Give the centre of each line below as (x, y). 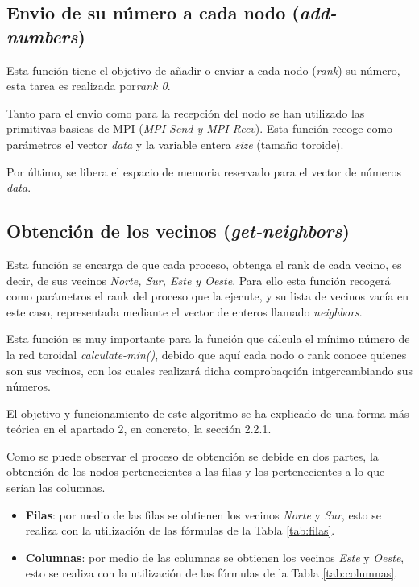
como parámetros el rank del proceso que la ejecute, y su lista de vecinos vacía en (208, 296)
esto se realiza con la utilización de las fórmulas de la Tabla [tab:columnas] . (212, 573)
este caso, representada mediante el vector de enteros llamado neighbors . (185, 311)
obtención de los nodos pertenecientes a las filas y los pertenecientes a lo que (196, 471)
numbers (42, 36)
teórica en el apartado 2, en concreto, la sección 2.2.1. (139, 429)
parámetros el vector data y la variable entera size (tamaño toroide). (175, 144)
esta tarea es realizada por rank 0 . (89, 86)
